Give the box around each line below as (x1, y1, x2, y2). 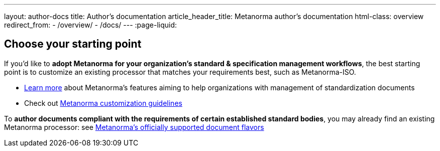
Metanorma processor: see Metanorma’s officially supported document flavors (4, 122, 264, 131)
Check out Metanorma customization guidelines (24, 98, 182, 107)
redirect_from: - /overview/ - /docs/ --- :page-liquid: (4, 21, 177, 29)
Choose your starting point (4, 38, 142, 51)
